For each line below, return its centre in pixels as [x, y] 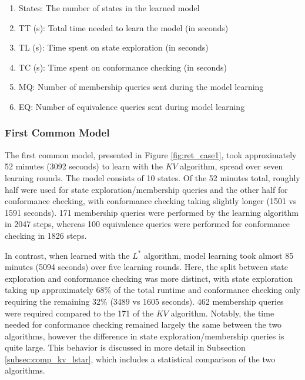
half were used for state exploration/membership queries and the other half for [146, 189]
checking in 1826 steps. [46, 235]
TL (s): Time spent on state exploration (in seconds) [113, 47]
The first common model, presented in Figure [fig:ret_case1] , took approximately [151, 154]
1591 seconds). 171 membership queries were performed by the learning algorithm [152, 212]
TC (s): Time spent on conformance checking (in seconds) [123, 67]
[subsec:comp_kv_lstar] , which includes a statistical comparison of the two [140, 359]
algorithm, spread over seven [232, 166]
